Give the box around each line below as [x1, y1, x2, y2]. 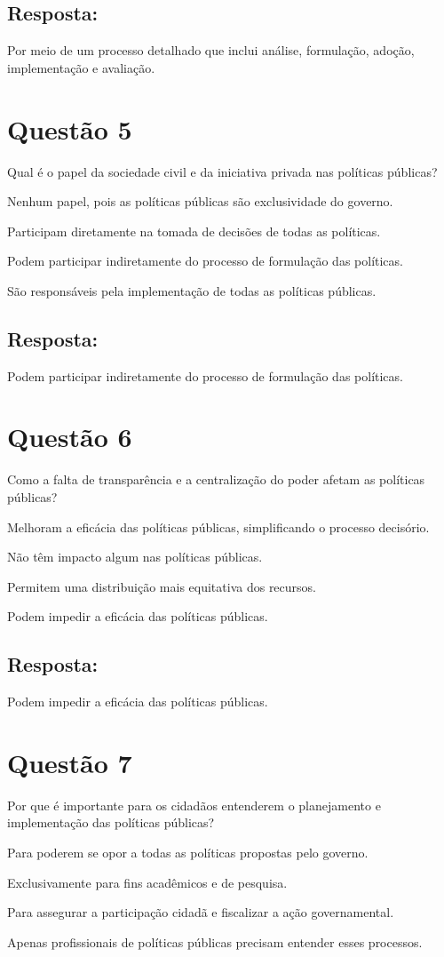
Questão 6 [7, 419, 132, 455]
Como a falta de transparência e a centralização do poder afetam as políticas [7, 470, 425, 489]
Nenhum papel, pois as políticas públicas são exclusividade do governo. [7, 192, 393, 211]
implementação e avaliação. [7, 58, 155, 76]
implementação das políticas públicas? [7, 813, 215, 832]
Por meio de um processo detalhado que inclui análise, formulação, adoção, [7, 41, 415, 60]
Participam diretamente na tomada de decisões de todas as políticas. [7, 221, 381, 240]
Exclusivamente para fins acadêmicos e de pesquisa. [7, 873, 288, 891]
